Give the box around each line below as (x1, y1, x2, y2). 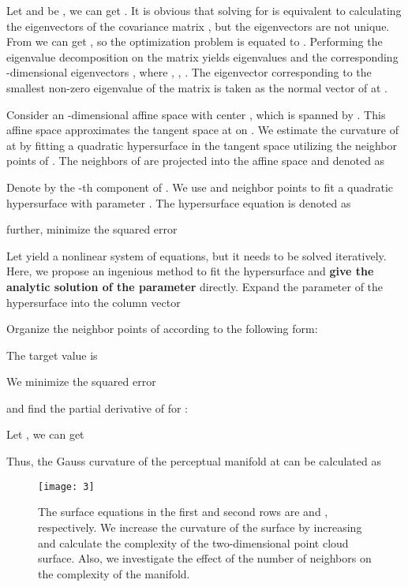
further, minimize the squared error (6, 221, 178, 237)
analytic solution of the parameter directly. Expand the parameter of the (6, 278, 384, 294)
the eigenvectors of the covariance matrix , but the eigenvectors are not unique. (6, 17, 390, 34)
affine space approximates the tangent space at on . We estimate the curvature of (6, 122, 399, 138)
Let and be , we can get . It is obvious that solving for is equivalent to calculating (6, 2, 402, 18)
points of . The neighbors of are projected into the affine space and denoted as (6, 152, 385, 169)
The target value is (6, 346, 98, 363)
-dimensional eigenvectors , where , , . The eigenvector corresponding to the (6, 64, 372, 80)
